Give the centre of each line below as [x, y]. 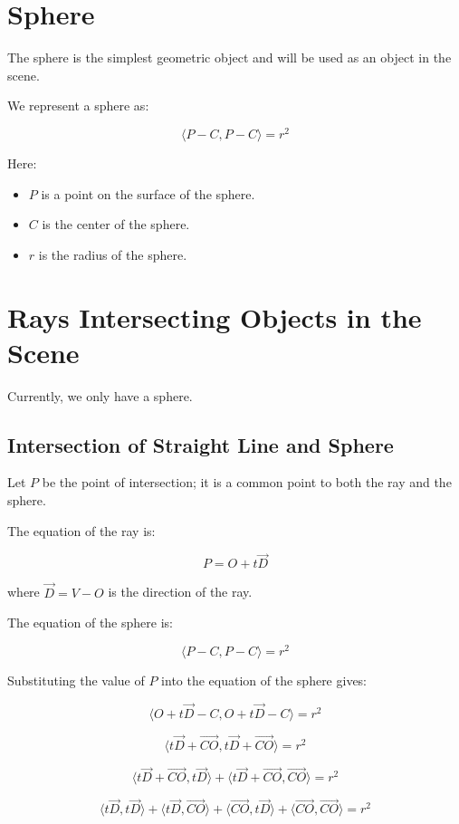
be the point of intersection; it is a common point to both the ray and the [247, 482]
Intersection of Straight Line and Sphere [201, 444]
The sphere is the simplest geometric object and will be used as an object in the [229, 57]
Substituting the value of [76, 680]
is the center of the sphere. [116, 224]
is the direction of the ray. [180, 592]
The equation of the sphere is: [90, 623]
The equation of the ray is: [81, 530]
